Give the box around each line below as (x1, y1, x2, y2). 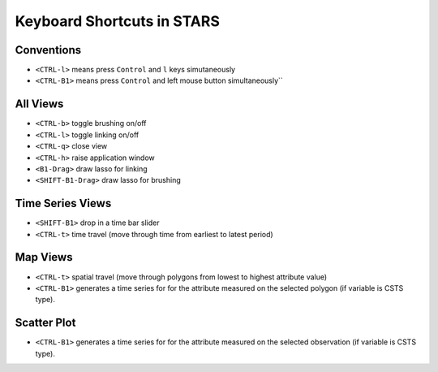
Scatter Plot (15, 316, 76, 330)
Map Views (15, 250, 73, 264)
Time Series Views (15, 197, 112, 210)
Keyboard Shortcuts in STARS (15, 12, 221, 30)
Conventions (15, 43, 82, 57)
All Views (15, 97, 64, 111)
